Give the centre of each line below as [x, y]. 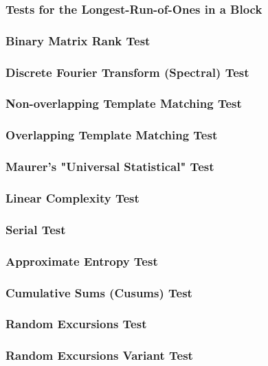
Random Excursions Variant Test [99, 355]
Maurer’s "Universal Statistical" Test [110, 167]
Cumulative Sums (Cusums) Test [99, 292]
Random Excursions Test [76, 324]
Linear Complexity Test [72, 197]
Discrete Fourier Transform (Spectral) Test [127, 72]
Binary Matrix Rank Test [78, 40]
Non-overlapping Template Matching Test [124, 103]
